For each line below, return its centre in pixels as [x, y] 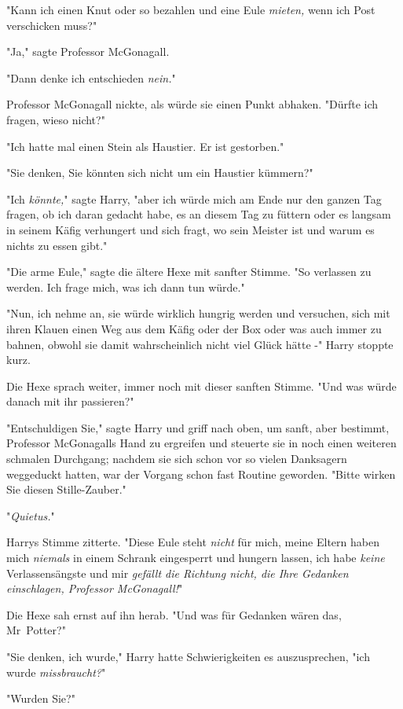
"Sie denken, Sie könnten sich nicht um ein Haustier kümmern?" [160, 173]
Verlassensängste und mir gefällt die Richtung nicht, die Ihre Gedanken [178, 573]
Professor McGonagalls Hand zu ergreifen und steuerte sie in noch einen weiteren [201, 443]
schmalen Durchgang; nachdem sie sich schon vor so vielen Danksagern [177, 459]
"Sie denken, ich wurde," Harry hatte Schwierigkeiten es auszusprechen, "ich [188, 656]
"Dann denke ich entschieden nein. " [91, 77]
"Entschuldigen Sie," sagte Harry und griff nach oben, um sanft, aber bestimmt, [198, 427]
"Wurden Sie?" [41, 698]
